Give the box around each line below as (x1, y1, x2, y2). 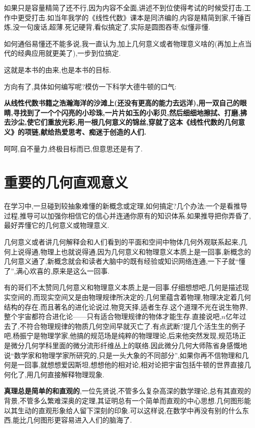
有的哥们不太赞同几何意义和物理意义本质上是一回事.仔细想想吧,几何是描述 (4, 282, 242, 292)
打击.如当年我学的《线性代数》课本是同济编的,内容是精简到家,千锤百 (31, 12, 251, 22)
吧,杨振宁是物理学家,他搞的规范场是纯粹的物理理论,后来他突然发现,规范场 (4, 330, 239, 341)
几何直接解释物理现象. (33, 369, 104, 379)
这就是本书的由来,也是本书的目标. (4, 64, 111, 74)
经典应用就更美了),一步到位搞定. (17, 48, 121, 58)
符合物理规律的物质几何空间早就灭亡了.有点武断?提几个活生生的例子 (26, 321, 246, 331)
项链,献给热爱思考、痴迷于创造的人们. (24, 126, 146, 137)
